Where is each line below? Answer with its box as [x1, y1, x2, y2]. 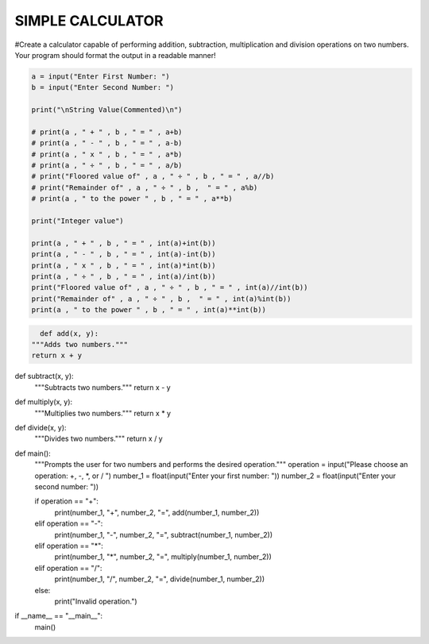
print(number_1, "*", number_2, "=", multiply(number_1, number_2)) [54, 552, 272, 561]
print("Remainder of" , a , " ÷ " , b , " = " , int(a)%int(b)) [31, 294, 292, 303]
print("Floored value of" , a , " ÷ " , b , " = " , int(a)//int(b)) [31, 283, 308, 292]
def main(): [14, 449, 51, 458]
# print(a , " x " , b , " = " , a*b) [31, 149, 183, 159]
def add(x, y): [40, 329, 99, 337]
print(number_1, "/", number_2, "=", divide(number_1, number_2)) [54, 574, 265, 584]
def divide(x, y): [14, 423, 67, 433]
